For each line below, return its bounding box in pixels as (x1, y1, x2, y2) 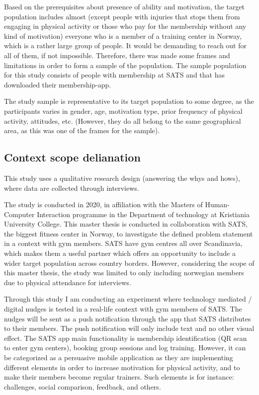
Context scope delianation (4, 150, 141, 165)
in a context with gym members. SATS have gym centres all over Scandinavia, (4, 238, 243, 248)
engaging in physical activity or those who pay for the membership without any (4, 21, 247, 31)
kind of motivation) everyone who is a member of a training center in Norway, (4, 30, 242, 41)
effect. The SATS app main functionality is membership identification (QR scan (4, 332, 247, 343)
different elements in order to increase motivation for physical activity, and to (4, 362, 240, 372)
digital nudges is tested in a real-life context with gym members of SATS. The (4, 304, 242, 314)
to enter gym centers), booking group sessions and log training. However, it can (4, 342, 246, 353)
